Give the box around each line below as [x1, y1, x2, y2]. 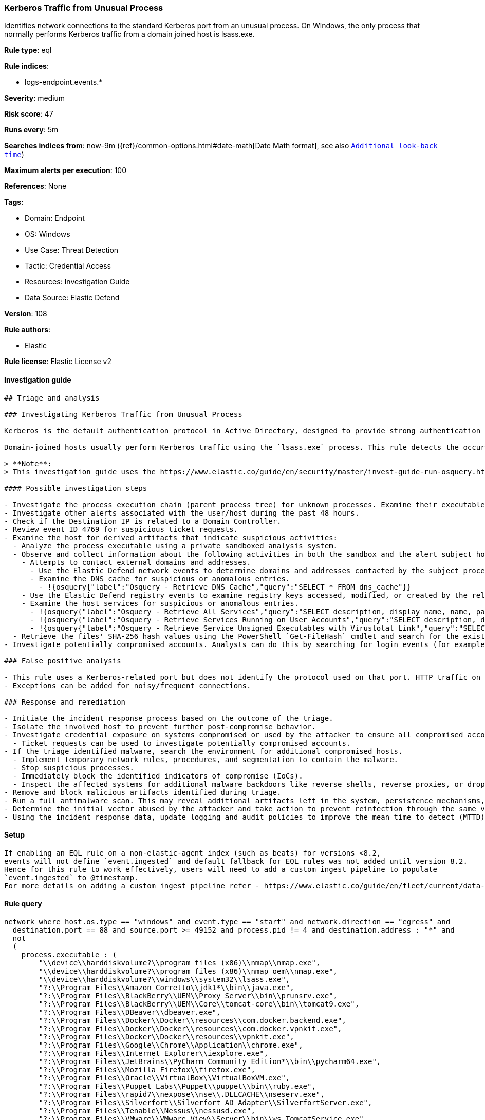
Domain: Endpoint [25, 214, 85, 223]
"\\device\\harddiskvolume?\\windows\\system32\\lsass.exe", [39, 975, 290, 984]
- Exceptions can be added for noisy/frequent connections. [4, 681, 251, 690]
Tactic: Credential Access [25, 261, 111, 271]
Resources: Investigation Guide [25, 277, 130, 287]
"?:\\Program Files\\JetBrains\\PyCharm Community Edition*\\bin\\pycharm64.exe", [39, 1057, 381, 1066]
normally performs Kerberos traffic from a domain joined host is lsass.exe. [4, 30, 255, 39]
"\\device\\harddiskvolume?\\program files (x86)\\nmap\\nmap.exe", [39, 959, 321, 967]
